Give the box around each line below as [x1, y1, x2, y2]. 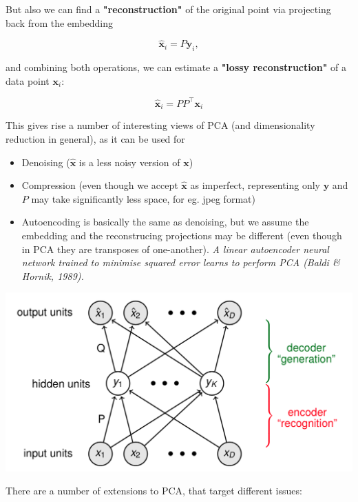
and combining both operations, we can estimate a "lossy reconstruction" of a [6, 60, 347, 74]
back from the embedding [6, 15, 113, 30]
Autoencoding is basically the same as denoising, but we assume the [21, 214, 309, 229]
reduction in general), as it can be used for [6, 131, 185, 145]
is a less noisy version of [78, 154, 180, 169]
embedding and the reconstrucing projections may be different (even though [21, 228, 342, 242]
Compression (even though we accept [21, 178, 178, 192]
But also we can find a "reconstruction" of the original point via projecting [6, 2, 331, 16]
